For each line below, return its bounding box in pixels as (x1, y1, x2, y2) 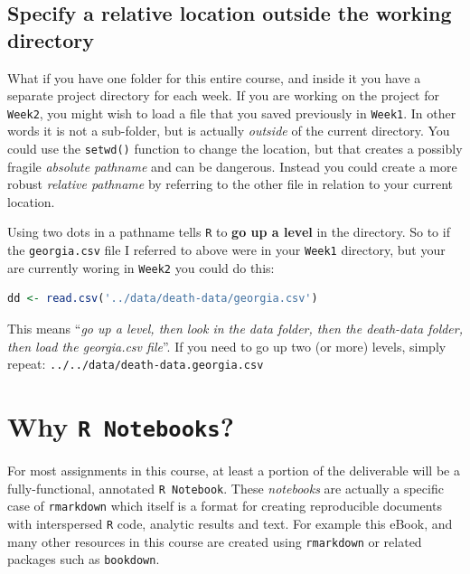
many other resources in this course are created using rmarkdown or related (7, 532, 422, 550)
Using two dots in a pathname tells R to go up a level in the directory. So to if (7, 222, 450, 241)
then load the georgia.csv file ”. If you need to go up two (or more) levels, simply (7, 336, 446, 355)
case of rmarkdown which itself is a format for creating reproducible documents (7, 496, 443, 515)
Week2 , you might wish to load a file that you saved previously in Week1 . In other (7, 103, 456, 122)
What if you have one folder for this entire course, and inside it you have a (7, 68, 421, 87)
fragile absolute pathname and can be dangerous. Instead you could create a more (7, 156, 457, 175)
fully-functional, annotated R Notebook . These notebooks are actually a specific (7, 478, 444, 497)
